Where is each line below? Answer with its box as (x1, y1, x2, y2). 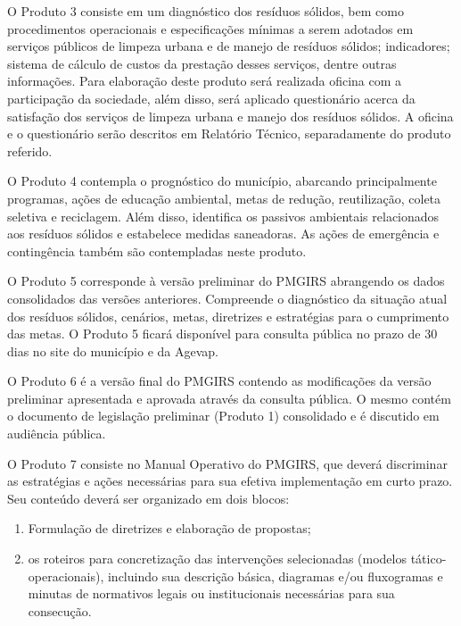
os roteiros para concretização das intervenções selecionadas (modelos (28, 549, 407, 568)
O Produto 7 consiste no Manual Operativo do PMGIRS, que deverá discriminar (7, 454, 448, 472)
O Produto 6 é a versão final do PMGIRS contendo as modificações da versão (7, 371, 432, 390)
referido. (7, 141, 53, 160)
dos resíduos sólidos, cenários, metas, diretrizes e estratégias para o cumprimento (7, 306, 449, 325)
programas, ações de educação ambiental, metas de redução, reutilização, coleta (7, 188, 441, 207)
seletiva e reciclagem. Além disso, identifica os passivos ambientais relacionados (7, 206, 440, 225)
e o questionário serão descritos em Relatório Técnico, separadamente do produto (7, 124, 451, 143)
